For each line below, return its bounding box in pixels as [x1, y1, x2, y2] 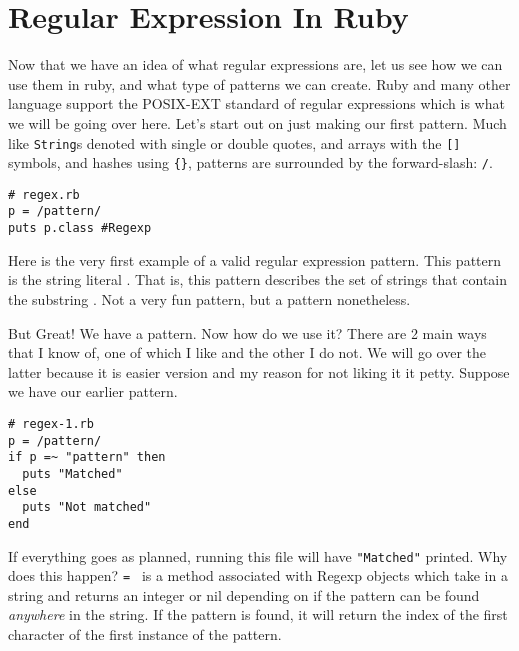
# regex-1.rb [8, 416, 94, 431]
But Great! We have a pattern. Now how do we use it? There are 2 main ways [8, 322, 487, 343]
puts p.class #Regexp [8, 221, 152, 236]
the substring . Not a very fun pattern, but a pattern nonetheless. [8, 288, 411, 309]
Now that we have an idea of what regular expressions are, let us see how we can [8, 54, 503, 75]
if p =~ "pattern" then [8, 450, 166, 465]
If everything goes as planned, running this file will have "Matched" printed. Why [8, 545, 508, 566]
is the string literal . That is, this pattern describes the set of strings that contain [8, 269, 508, 290]
